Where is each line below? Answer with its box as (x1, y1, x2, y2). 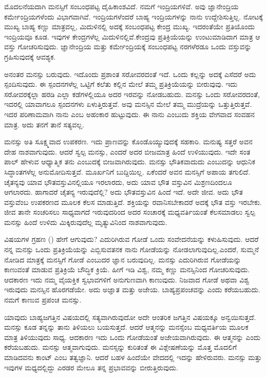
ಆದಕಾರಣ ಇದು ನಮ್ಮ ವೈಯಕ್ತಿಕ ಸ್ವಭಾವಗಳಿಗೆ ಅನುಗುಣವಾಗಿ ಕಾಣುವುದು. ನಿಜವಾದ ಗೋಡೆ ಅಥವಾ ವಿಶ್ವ (4, 274, 250, 285)
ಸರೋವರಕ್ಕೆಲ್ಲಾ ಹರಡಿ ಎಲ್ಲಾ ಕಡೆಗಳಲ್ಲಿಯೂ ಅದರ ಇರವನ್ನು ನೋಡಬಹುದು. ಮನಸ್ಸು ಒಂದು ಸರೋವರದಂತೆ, (4, 88, 260, 99)
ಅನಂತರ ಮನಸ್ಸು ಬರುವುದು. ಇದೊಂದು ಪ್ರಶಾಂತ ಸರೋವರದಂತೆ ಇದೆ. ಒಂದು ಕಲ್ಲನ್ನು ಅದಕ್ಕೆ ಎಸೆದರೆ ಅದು (4, 68, 256, 79)
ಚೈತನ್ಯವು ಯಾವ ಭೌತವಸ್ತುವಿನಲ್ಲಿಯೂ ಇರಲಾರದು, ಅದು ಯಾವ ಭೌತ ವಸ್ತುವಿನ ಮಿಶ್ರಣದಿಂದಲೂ (4, 176, 232, 187)
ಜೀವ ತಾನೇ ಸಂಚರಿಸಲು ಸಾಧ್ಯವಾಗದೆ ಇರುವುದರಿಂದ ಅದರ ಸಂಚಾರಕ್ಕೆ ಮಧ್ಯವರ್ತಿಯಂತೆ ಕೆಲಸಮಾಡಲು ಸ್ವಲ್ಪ (4, 206, 255, 217)
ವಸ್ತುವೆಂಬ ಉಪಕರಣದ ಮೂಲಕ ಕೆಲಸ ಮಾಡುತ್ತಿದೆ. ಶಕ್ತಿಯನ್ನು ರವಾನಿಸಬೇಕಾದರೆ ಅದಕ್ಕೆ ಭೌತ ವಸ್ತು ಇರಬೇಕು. (4, 196, 262, 207)
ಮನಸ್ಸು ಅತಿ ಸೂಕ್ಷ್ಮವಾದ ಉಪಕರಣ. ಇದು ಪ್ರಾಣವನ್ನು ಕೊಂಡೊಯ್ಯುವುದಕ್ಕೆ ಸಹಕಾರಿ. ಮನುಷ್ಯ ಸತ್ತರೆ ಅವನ (4, 136, 253, 147)
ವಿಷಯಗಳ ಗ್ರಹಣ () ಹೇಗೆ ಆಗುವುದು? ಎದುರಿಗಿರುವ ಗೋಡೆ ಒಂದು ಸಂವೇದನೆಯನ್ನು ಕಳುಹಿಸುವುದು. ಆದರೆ (4, 234, 259, 244)
